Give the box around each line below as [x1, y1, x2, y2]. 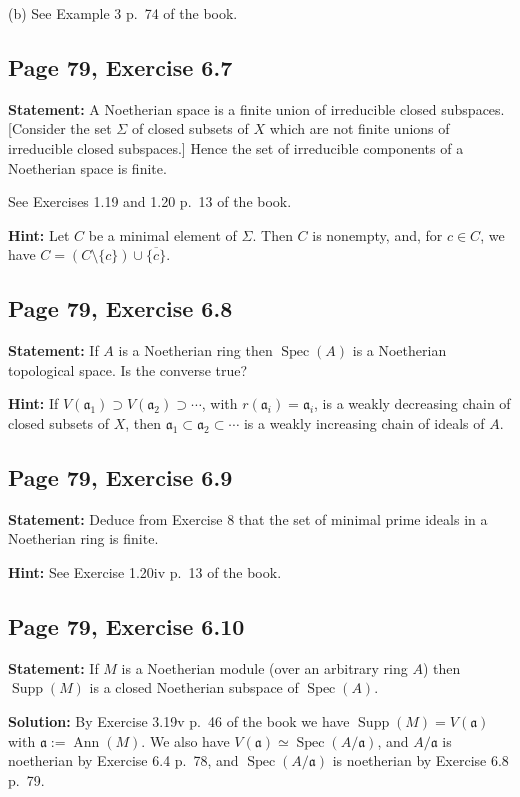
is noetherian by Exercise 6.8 [332, 750, 509, 771]
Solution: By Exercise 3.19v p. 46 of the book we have [8, 710, 350, 731]
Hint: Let [8, 224, 70, 245]
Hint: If [8, 393, 59, 414]
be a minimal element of [88, 224, 237, 245]
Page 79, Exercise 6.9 [8, 461, 233, 492]
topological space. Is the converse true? [8, 359, 248, 380]
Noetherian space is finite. [8, 157, 167, 178]
